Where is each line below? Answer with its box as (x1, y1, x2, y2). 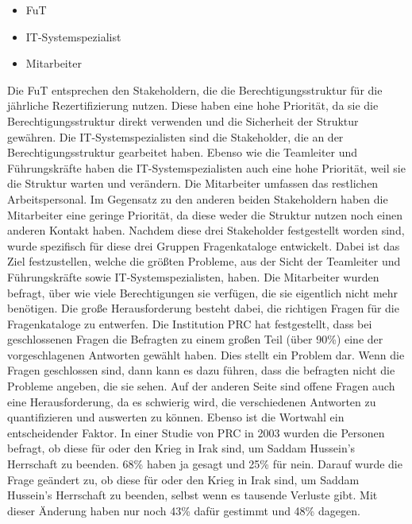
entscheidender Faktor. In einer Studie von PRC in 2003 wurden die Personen (7, 424, 385, 441)
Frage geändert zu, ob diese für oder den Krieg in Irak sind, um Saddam (7, 471, 360, 487)
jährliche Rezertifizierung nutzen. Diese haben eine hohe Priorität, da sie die (7, 97, 379, 114)
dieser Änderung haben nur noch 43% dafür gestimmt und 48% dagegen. (7, 502, 360, 518)
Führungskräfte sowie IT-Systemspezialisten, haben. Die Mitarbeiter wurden (7, 268, 379, 285)
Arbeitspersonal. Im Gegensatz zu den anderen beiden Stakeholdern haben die (7, 190, 388, 207)
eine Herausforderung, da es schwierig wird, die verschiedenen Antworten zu (7, 393, 376, 409)
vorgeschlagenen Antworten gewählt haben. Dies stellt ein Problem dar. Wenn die (7, 346, 405, 363)
